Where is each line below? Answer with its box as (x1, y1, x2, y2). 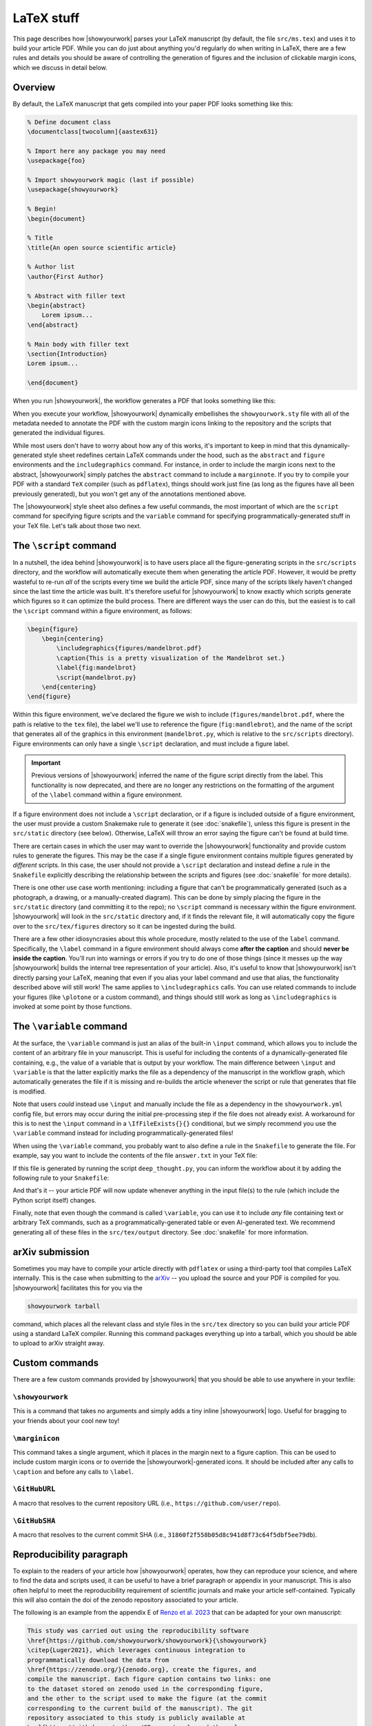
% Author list (27, 263, 75, 271)
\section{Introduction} (27, 349, 108, 358)
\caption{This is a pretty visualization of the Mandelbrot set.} (56, 654, 286, 662)
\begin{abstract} (27, 302, 86, 310)
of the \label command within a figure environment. (31, 791, 183, 799)
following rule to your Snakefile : (12, 1174, 110, 1182)
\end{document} (27, 379, 79, 387)
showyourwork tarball (27, 1302, 101, 1310)
